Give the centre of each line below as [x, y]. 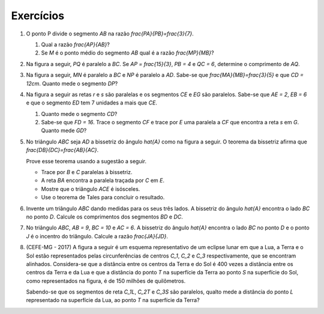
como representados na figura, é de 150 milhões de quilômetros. [106, 281]
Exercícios [38, 16]
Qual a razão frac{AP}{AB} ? [76, 44]
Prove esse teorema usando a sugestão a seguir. [86, 161]
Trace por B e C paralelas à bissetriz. [87, 172]
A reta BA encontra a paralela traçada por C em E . [103, 181]
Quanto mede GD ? [64, 131]
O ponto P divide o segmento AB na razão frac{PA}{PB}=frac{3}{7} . [110, 34]
